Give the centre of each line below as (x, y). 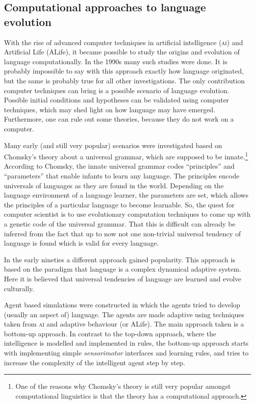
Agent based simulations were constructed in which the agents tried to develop (122, 305)
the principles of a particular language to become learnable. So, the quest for (119, 204)
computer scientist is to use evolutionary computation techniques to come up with (127, 214)
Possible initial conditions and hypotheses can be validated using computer (116, 100)
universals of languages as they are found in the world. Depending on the (114, 185)
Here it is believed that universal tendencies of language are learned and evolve (123, 278)
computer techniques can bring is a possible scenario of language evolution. (117, 90)
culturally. (19, 288)
